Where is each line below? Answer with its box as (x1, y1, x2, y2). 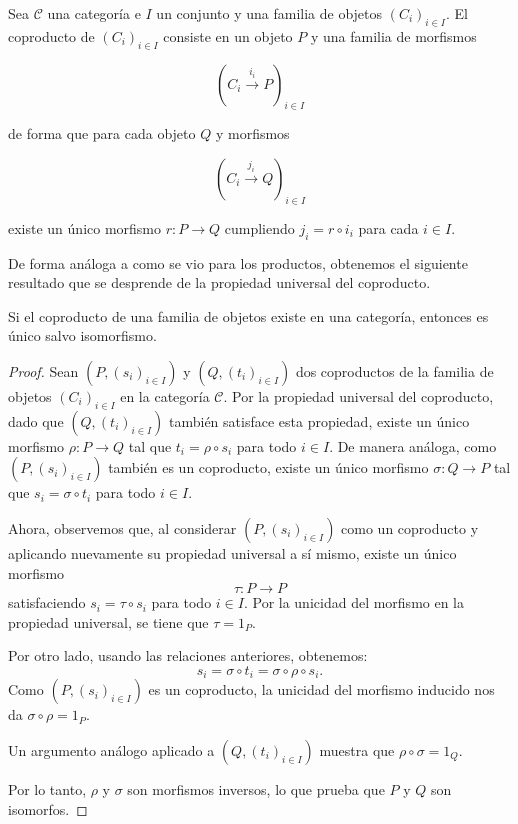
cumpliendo (224, 217, 295, 238)
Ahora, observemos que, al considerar (8, 517, 237, 538)
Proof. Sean (8, 360, 79, 381)
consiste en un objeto (163, 25, 293, 46)
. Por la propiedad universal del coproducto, (223, 385, 494, 406)
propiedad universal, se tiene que (8, 611, 209, 632)
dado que (8, 410, 64, 431)
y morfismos (215, 123, 290, 144)
